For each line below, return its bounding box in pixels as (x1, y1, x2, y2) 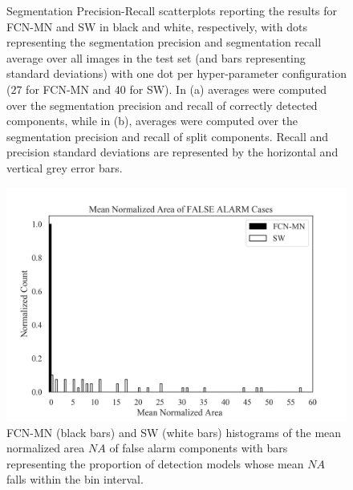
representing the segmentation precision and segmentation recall (6, 34, 322, 51)
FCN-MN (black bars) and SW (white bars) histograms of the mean (6, 423, 342, 440)
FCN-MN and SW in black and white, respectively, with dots (6, 18, 307, 34)
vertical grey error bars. (6, 159, 123, 176)
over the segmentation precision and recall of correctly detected (6, 96, 318, 113)
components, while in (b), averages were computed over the (6, 112, 298, 129)
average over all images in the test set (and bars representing (6, 49, 306, 66)
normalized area (6, 439, 85, 456)
